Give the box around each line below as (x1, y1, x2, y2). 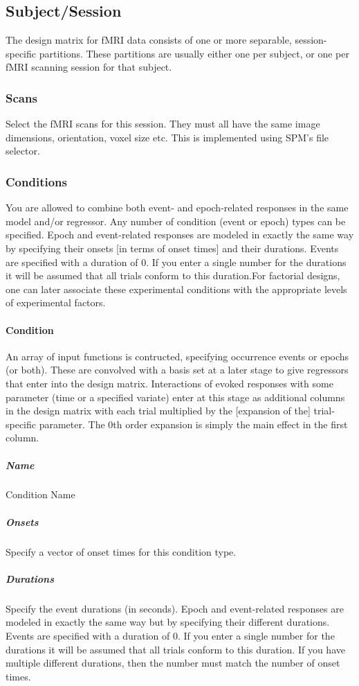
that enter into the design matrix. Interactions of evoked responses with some (6, 376, 333, 390)
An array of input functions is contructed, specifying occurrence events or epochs (6, 349, 349, 363)
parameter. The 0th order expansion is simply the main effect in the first (39, 416, 348, 431)
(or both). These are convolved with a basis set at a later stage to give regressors (6, 362, 349, 377)
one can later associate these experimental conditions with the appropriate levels (6, 281, 347, 296)
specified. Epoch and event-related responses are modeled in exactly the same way (6, 227, 354, 242)
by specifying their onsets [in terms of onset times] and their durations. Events (6, 240, 339, 255)
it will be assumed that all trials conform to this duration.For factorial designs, (6, 268, 340, 283)
